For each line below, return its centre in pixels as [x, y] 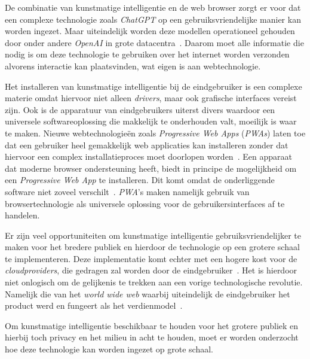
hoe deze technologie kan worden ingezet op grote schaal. [109, 349]
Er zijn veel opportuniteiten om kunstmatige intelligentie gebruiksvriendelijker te [153, 235]
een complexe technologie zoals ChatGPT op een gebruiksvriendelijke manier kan [153, 19]
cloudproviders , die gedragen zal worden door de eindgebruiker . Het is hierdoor [151, 270]
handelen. [22, 215]
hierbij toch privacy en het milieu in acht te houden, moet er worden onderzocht [152, 337]
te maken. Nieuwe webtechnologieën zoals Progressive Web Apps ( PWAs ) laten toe [155, 133]
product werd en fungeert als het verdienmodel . [94, 305]
